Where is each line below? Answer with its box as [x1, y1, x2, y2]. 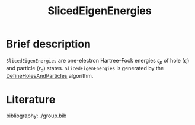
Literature [6, 93, 56, 106]
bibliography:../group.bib [6, 112, 67, 119]
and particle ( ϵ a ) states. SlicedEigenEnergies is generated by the [6, 64, 164, 73]
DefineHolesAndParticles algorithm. [6, 72, 94, 79]
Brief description [6, 37, 91, 51]
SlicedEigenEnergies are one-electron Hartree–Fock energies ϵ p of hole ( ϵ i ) [6, 57, 190, 65]
